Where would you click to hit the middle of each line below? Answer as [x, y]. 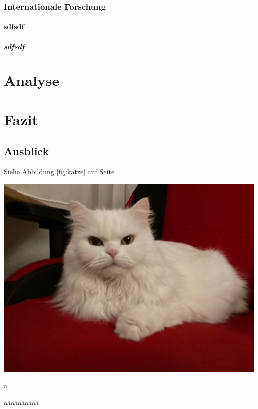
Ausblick [27, 151]
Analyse [32, 80]
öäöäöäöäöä [21, 402]
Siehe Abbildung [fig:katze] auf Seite [59, 172]
